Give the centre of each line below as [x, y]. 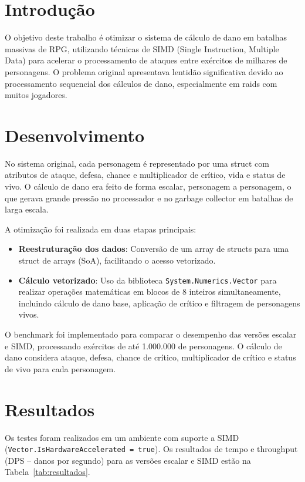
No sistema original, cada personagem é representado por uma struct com [137, 163]
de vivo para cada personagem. [60, 368]
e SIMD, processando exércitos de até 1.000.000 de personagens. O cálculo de [143, 346]
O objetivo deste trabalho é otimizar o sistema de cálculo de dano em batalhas [146, 37]
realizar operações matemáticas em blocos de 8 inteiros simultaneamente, [150, 291]
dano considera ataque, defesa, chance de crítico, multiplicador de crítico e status [150, 357]
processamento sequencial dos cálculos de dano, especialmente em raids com [141, 83]
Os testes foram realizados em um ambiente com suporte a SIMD [122, 437]
